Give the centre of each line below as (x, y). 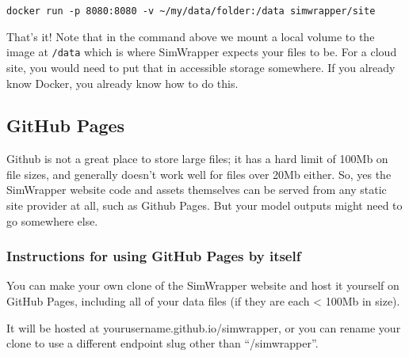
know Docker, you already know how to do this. (122, 83)
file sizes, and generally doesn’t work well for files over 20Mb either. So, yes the (199, 174)
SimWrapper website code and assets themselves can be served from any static (197, 190)
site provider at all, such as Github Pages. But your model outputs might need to (204, 205)
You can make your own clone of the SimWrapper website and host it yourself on (203, 285)
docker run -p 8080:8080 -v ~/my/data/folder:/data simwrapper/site (191, 11)
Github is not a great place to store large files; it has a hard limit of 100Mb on (197, 159)
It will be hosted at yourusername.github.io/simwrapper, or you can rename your (204, 327)
